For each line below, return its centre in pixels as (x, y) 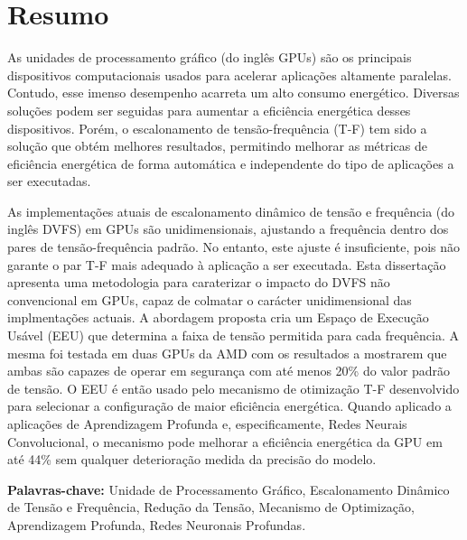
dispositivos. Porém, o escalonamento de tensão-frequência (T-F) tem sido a (217, 128)
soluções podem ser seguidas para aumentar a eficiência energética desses (209, 110)
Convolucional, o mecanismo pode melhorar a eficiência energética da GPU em (225, 441)
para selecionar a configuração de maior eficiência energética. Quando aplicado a (229, 406)
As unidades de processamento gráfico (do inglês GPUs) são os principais (210, 57)
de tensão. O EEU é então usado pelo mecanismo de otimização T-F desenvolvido (233, 388)
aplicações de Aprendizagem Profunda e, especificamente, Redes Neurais (207, 424)
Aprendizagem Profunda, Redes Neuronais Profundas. (157, 524)
